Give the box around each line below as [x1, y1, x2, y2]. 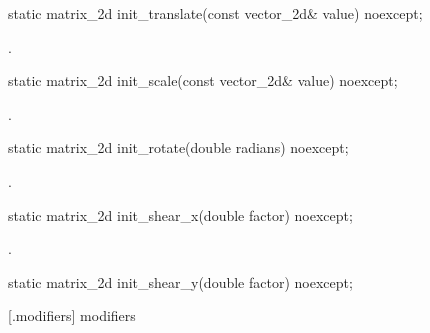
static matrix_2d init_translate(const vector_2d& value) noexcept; [8, 3, 423, 23]
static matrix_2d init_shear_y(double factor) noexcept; [8, 271, 353, 292]
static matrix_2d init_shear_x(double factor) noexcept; [8, 204, 353, 225]
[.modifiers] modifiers [8, 305, 136, 326]
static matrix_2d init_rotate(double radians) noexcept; [8, 137, 349, 158]
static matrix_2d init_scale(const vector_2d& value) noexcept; [8, 70, 398, 91]
